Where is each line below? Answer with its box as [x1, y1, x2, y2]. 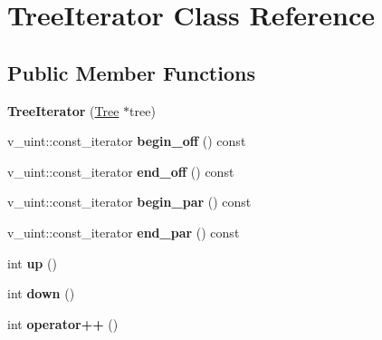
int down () [7, 284, 75, 303]
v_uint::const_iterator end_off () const [7, 161, 234, 180]
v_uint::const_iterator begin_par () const [7, 192, 252, 211]
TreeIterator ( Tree [7, 101, 119, 120]
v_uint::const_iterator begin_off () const [7, 131, 246, 151]
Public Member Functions [7, 58, 255, 86]
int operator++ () [7, 314, 119, 333]
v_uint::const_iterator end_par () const [7, 222, 240, 241]
